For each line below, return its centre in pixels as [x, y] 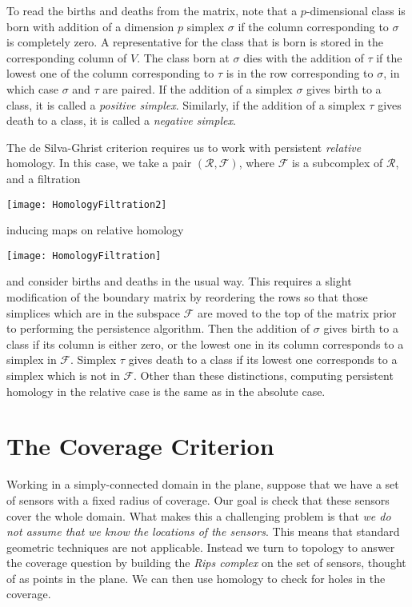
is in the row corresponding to [300, 73]
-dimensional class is [356, 10]
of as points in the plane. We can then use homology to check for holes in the [196, 578]
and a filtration [44, 178]
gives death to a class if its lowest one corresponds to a [263, 359]
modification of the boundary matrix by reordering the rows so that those [187, 297]
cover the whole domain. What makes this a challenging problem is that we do [199, 515]
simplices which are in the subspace [93, 312]
